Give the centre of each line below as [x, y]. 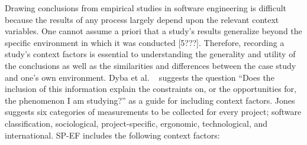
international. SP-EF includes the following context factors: [112, 135]
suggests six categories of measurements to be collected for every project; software [153, 112]
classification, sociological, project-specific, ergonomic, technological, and [136, 123]
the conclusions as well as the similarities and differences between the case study [151, 65]
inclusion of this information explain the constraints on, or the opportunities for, [151, 89]
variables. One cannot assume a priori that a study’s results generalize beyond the [153, 31]
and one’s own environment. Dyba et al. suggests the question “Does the [140, 77]
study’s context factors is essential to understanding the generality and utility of [150, 54]
